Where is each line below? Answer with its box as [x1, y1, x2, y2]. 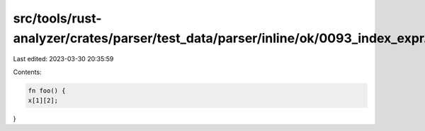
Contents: [13, 68, 42, 76]
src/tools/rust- [13, 11, 102, 26]
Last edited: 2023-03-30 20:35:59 [13, 55, 114, 63]
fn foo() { [28, 87, 66, 94]
